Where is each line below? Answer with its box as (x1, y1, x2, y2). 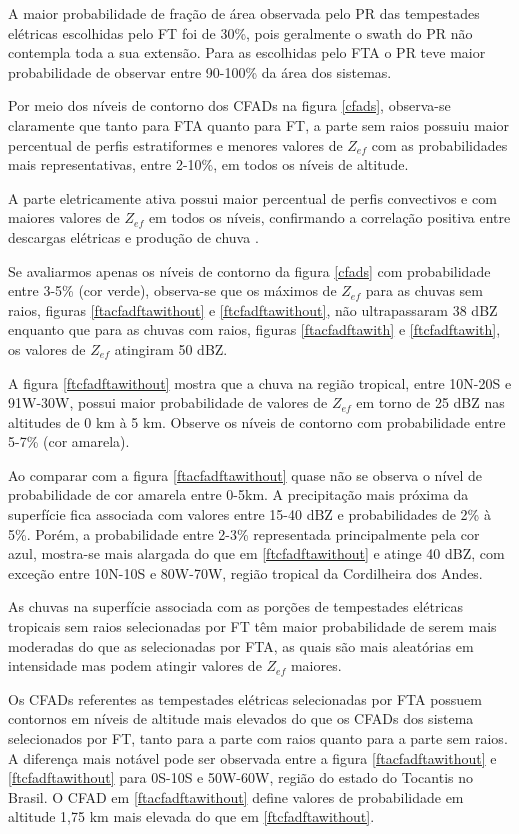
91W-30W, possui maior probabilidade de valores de (8, 392, 328, 413)
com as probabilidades (371, 134, 508, 155)
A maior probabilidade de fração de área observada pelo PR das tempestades (8, 3, 480, 23)
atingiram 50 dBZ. (114, 338, 228, 359)
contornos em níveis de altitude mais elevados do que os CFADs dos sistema (8, 708, 474, 729)
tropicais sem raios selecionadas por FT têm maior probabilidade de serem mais (8, 616, 497, 637)
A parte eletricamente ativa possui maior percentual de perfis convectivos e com (8, 187, 497, 208)
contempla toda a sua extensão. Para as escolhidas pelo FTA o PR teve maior (8, 42, 486, 63)
